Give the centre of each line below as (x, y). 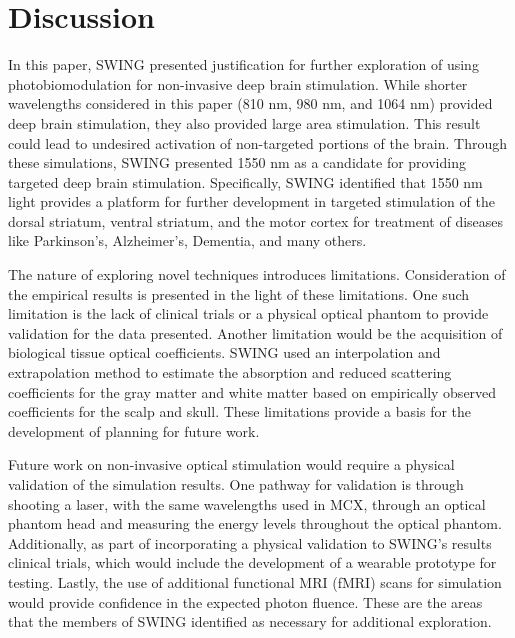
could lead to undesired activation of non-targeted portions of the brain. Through (257, 142)
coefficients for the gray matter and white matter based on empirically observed (252, 391)
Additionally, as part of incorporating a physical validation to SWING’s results (250, 542)
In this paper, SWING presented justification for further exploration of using (243, 64)
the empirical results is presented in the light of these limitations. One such (239, 293)
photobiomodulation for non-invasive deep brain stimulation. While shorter (238, 83)
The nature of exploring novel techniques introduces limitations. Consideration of (257, 274)
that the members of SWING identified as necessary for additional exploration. (250, 621)
